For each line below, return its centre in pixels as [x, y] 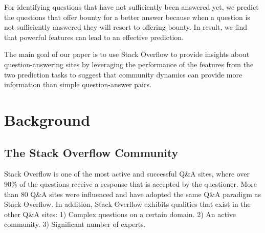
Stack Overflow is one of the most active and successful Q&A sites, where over [127, 174]
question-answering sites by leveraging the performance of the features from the [129, 64]
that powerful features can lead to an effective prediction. [94, 37]
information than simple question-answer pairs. [78, 84]
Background [47, 119]
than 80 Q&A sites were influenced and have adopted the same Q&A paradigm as [133, 194]
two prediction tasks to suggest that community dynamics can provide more [123, 74]
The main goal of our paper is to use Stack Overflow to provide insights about [127, 54]
